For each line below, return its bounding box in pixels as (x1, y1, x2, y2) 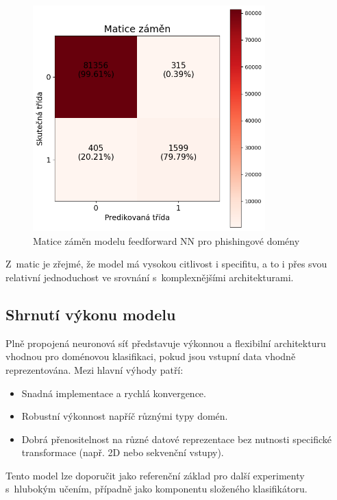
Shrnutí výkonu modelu (5, 303, 176, 324)
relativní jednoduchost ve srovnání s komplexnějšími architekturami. (5, 270, 294, 284)
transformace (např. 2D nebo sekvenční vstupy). (21, 445, 224, 460)
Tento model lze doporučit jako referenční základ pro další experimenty (5, 468, 305, 482)
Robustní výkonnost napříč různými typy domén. (21, 409, 228, 423)
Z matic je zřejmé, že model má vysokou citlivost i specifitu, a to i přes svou (5, 257, 327, 271)
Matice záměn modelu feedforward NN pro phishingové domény (33, 233, 300, 248)
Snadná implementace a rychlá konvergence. (21, 385, 206, 400)
